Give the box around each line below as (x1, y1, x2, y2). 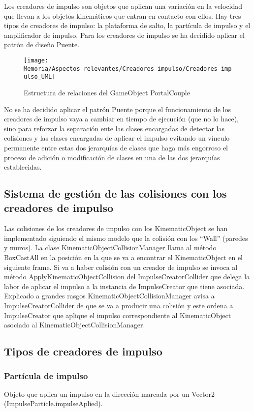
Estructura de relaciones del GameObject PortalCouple (24, 87, 190, 97)
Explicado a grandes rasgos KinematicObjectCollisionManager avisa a (4, 291, 215, 301)
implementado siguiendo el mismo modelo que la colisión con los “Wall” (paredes (4, 233, 248, 243)
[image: (24, 57, 49, 64)
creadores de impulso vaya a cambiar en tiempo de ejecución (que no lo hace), (4, 114, 239, 124)
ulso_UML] (24, 73, 56, 81)
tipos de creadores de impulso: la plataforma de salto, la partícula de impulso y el (4, 20, 251, 30)
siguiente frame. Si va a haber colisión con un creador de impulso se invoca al (4, 262, 238, 272)
